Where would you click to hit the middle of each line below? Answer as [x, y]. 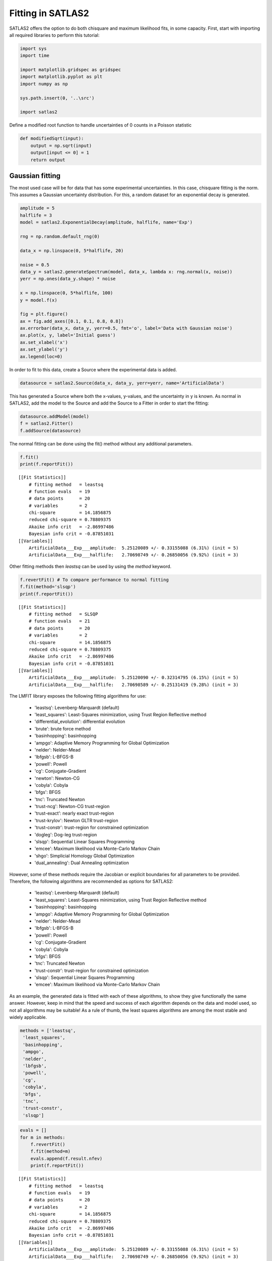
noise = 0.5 [35, 265]
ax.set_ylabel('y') [44, 350]
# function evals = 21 [59, 621]
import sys [33, 48]
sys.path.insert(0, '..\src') [57, 98]
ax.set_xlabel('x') [44, 342]
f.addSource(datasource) [51, 431]
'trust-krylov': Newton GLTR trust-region [76, 820]
